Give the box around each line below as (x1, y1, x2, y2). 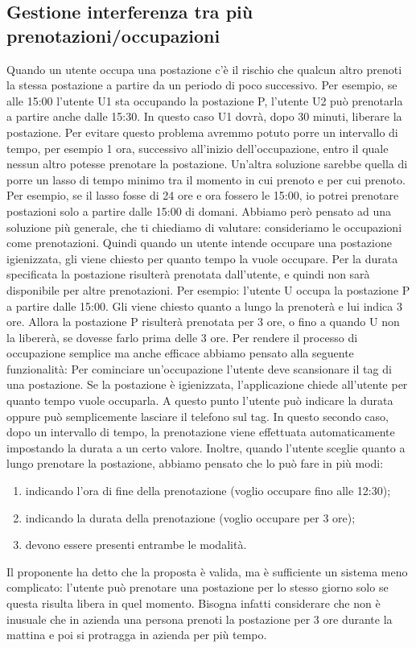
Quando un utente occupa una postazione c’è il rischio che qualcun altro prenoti (6, 60, 402, 77)
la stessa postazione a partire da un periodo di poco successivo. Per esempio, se (6, 76, 397, 93)
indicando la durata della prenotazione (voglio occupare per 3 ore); (25, 509, 356, 526)
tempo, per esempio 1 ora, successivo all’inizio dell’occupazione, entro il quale (6, 139, 389, 156)
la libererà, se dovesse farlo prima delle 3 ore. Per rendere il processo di (6, 328, 358, 345)
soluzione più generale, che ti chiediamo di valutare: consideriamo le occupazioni (6, 218, 402, 235)
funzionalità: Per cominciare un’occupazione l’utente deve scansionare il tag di (6, 360, 392, 377)
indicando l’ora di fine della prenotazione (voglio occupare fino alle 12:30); (25, 482, 391, 499)
